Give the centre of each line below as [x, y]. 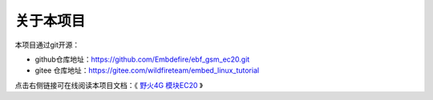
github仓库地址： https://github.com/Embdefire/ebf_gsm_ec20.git [142, 59]
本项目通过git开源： [47, 45]
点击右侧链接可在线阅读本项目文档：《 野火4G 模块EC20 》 [109, 85]
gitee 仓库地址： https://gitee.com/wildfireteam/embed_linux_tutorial [147, 70]
